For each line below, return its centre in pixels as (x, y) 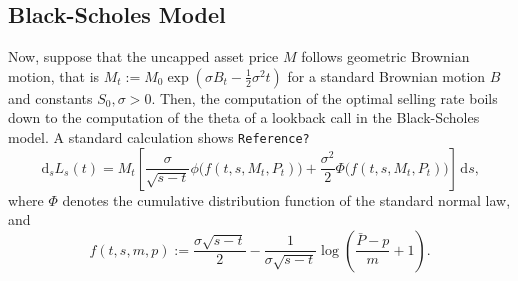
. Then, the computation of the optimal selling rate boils (324, 97)
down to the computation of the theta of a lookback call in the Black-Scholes (244, 117)
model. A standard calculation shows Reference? (159, 136)
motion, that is (54, 75)
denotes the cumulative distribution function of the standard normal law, (286, 199)
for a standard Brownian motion (386, 75)
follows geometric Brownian (385, 56)
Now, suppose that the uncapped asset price (143, 56)
